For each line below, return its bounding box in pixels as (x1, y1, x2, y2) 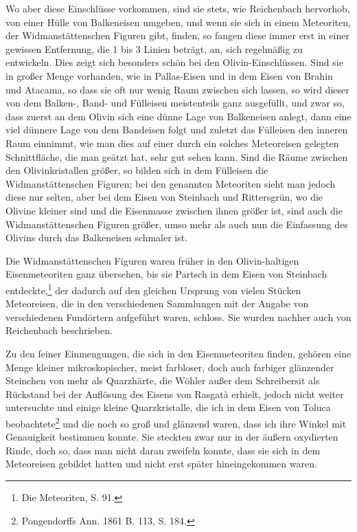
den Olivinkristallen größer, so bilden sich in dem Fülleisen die (5, 163, 268, 177)
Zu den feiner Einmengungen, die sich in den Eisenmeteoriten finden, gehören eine (5, 346, 352, 360)
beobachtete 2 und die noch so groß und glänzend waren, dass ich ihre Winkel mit (5, 414, 347, 430)
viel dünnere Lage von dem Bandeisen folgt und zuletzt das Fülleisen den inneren (5, 122, 348, 137)
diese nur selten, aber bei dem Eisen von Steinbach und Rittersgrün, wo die (5, 190, 323, 204)
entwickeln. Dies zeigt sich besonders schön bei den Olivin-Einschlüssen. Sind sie (5, 55, 343, 69)
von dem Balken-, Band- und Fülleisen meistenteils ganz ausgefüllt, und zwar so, (5, 96, 345, 110)
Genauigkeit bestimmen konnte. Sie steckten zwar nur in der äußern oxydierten (5, 430, 338, 444)
